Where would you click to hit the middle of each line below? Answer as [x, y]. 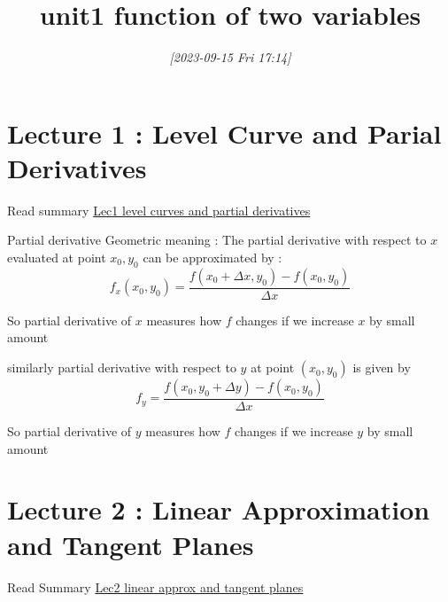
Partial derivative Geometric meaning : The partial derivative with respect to [217, 240]
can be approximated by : [212, 258]
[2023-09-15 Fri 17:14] [230, 57]
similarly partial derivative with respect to [122, 367]
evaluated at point [57, 258]
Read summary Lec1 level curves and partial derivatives [159, 210]
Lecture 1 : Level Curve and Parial [224, 133]
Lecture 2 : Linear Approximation [219, 509]
